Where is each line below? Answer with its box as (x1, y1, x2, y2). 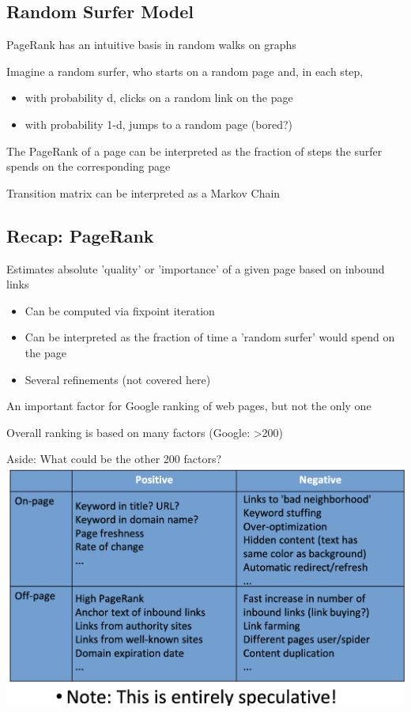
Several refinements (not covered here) (25, 371, 211, 387)
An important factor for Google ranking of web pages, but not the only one (6, 397, 371, 414)
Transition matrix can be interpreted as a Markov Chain (6, 184, 281, 201)
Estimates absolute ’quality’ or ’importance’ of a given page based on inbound (6, 260, 385, 277)
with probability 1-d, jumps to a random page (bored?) (25, 115, 292, 132)
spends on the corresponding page (6, 158, 171, 175)
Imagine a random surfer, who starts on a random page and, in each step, (6, 62, 364, 79)
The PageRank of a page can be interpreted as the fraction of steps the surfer (6, 142, 383, 159)
